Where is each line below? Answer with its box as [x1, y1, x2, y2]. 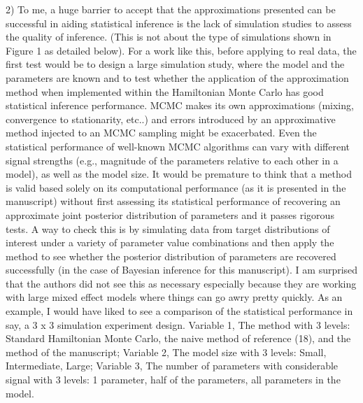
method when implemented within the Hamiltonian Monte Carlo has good [6, 84, 324, 99]
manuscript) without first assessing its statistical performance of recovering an [6, 194, 341, 208]
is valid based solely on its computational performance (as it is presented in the [6, 180, 346, 195]
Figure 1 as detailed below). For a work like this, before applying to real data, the [6, 43, 357, 57]
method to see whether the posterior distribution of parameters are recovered [6, 248, 336, 263]
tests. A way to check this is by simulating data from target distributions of [6, 221, 330, 236]
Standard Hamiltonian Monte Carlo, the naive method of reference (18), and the [6, 331, 351, 346]
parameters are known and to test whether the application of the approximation [6, 70, 349, 85]
